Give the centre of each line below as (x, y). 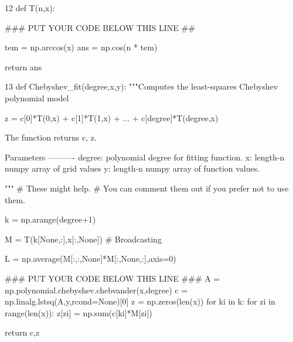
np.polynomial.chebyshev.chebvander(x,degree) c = (96, 290)
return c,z (22, 332)
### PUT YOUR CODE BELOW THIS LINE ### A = (113, 278)
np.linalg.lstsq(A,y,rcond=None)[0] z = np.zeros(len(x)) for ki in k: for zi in (140, 301)
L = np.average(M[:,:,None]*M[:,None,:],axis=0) (91, 259)
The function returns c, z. (51, 137)
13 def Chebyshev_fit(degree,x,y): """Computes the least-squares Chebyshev (142, 86)
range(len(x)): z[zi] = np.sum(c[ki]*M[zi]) (79, 312)
